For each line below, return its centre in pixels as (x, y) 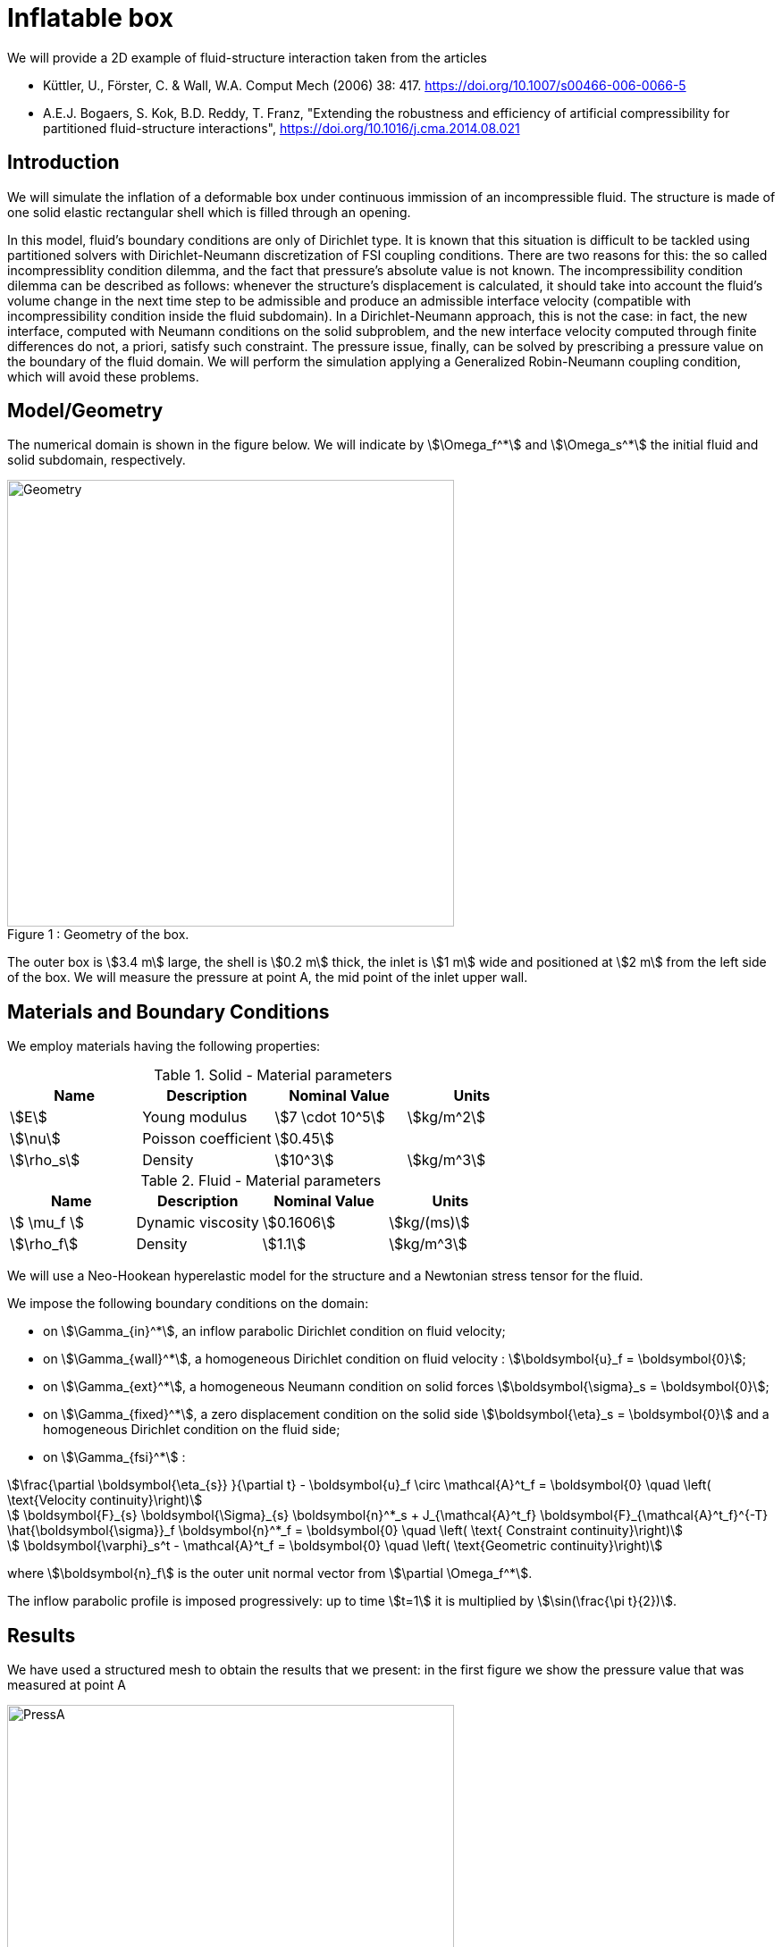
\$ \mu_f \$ (47, 1223)
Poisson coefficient (207, 1139)
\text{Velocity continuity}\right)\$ (105, 1500)
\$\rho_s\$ (45, 1160)
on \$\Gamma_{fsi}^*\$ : (114, 1457)
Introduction (63, 163)
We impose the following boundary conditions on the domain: (188, 1304)
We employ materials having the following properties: (164, 1046)
